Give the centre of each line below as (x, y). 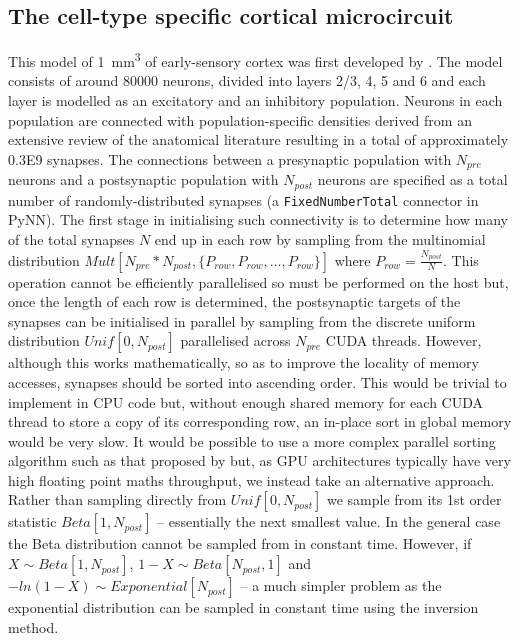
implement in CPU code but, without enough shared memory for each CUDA (246, 401)
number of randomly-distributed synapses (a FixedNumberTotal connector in (243, 199)
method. (33, 626)
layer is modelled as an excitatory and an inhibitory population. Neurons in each (255, 100)
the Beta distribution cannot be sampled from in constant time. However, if (240, 543)
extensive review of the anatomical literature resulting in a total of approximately (258, 139)
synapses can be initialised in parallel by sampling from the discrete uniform (242, 320)
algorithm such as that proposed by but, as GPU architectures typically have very (259, 460)
